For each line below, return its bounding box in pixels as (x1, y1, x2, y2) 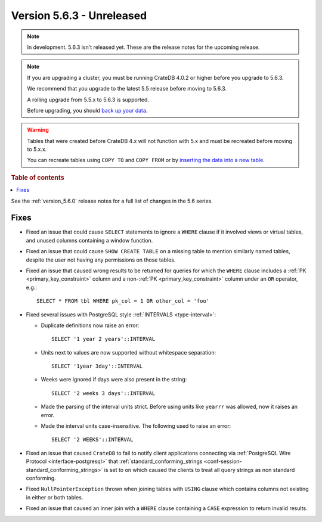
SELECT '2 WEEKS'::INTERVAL (51, 436, 134, 443)
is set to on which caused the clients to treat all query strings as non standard (104, 466, 295, 473)
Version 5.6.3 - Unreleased (11, 9, 147, 22)
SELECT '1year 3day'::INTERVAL (51, 363, 143, 369)
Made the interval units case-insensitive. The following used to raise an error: (41, 422, 231, 430)
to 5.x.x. (27, 146, 47, 153)
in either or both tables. (26, 493, 83, 501)
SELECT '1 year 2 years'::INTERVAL (51, 335, 156, 343)
